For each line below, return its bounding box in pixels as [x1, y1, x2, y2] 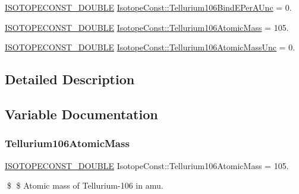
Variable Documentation [5, 104, 158, 123]
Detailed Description [5, 70, 135, 88]
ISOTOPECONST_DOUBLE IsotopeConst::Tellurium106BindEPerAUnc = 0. [5, 1, 292, 13]
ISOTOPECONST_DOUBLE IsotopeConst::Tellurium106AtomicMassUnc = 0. [5, 41, 295, 53]
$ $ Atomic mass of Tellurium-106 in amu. [7, 179, 163, 192]
